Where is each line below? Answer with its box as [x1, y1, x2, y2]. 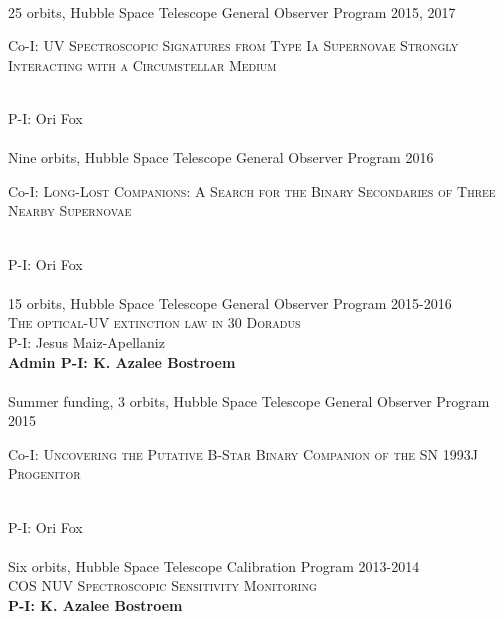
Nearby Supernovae [8, 200, 132, 221]
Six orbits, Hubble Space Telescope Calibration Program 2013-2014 [8, 555, 420, 576]
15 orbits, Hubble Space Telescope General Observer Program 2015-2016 [8, 292, 452, 313]
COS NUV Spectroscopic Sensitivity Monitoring [8, 575, 317, 596]
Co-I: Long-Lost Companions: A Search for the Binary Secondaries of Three [8, 180, 496, 201]
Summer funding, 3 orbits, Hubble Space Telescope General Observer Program [8, 390, 490, 411]
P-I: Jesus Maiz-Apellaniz [8, 331, 165, 352]
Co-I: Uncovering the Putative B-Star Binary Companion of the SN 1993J [8, 443, 478, 464]
